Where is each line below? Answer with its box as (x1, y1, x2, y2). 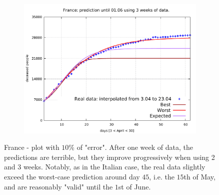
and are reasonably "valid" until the (4, 181, 113, 191)
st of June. (118, 181, 151, 191)
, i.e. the (149, 171, 174, 182)
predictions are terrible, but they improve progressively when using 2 (4, 151, 215, 162)
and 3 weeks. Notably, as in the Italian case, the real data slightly (4, 161, 205, 172)
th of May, (183, 171, 215, 182)
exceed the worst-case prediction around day (4, 171, 140, 182)
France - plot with (4, 142, 59, 152)
